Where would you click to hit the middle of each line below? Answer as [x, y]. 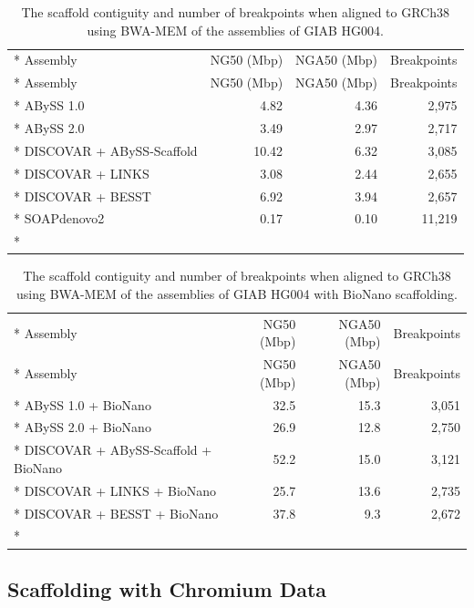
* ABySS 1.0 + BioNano [82, 404]
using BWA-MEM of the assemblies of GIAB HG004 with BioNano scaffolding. [237, 293]
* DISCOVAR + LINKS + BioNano [115, 490]
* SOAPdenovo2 [59, 218]
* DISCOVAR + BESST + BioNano [116, 513]
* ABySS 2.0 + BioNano [82, 427]
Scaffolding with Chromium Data [167, 588]
